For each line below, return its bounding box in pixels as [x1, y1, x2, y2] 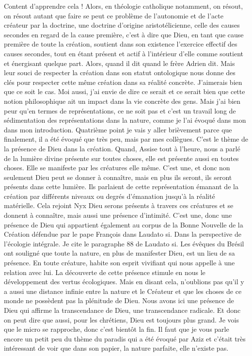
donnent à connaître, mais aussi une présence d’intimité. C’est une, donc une [4, 210, 232, 220]
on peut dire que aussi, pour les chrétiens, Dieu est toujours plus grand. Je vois [4, 314, 239, 324]
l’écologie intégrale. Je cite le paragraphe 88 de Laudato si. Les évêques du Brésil [4, 238, 244, 248]
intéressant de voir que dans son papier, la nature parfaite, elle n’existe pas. [4, 343, 229, 353]
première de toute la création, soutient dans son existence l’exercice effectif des [4, 39, 237, 49]
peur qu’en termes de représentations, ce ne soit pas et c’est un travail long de [4, 105, 236, 115]
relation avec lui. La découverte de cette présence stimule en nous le [4, 267, 205, 277]
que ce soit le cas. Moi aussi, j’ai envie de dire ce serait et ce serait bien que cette [4, 86, 245, 97]
